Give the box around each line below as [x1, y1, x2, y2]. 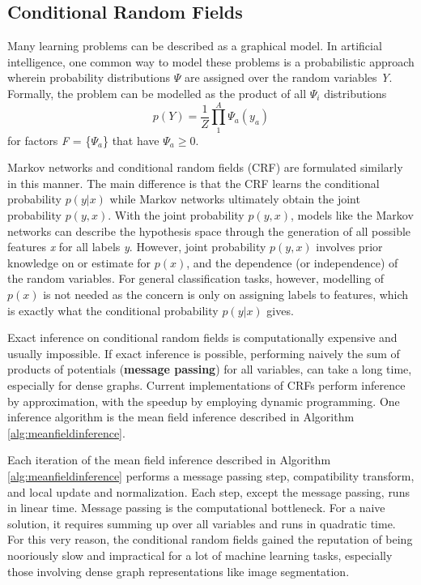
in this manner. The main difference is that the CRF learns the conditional [7, 174, 380, 191]
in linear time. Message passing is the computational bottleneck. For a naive [7, 499, 385, 516]
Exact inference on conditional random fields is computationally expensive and [7, 329, 398, 346]
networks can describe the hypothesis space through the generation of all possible [7, 222, 411, 239]
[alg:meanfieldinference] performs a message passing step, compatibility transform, [7, 467, 415, 484]
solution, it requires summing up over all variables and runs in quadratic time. [7, 515, 396, 532]
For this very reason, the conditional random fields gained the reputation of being [7, 531, 413, 548]
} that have [102, 131, 159, 148]
